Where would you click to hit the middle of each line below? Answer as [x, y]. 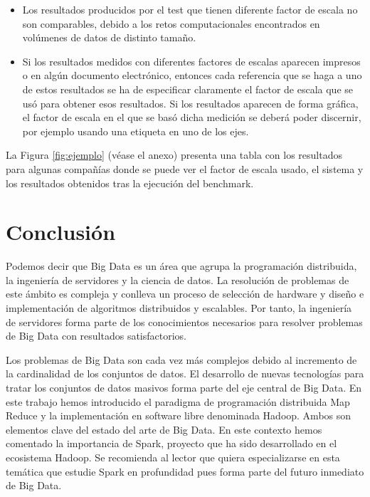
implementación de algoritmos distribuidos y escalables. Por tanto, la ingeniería [179, 308]
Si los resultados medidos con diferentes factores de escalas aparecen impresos [191, 61]
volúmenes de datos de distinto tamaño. [109, 37]
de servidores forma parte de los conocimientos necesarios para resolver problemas [184, 321]
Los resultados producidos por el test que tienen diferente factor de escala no [190, 9]
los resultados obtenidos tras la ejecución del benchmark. [130, 183]
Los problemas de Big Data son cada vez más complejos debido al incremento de [181, 359]
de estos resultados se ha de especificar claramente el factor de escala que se [188, 89]
